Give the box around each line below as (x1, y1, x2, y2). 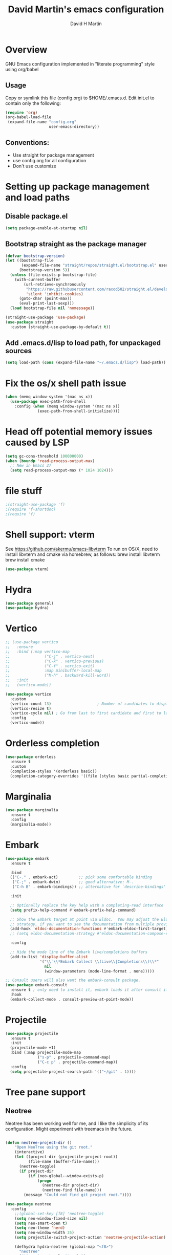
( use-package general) (5, 600, 54, 606)
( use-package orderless (5, 754, 56, 760)
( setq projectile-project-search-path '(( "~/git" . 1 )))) (10, 1069, 137, 1074)
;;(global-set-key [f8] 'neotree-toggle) (14, 1211, 104, 1216)
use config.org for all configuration (12, 157, 87, 163)
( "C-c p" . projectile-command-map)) (37, 1059, 118, 1065)
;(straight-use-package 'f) (5, 502, 66, 507)
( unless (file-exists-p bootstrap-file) (10, 272, 97, 277)
